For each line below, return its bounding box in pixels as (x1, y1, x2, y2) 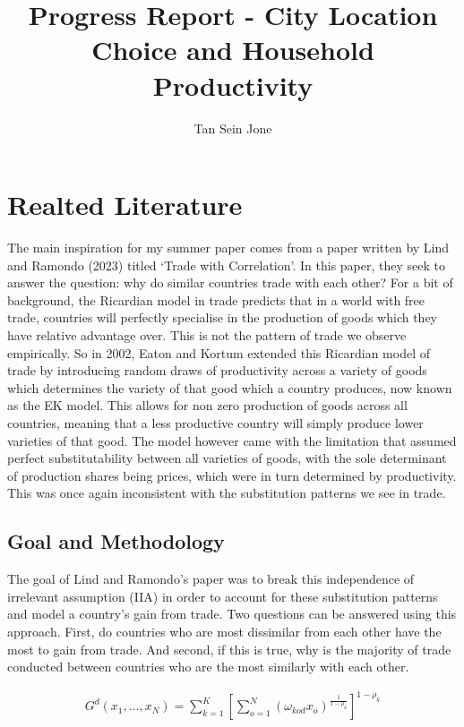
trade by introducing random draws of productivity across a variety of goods (7, 361, 427, 380)
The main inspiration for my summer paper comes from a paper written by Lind (7, 238, 450, 257)
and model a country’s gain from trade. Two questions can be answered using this (7, 604, 457, 623)
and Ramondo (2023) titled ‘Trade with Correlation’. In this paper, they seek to (7, 255, 445, 274)
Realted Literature (7, 186, 243, 223)
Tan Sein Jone (193, 118, 272, 137)
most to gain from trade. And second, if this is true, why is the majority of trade (7, 639, 451, 658)
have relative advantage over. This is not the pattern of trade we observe (7, 326, 407, 344)
